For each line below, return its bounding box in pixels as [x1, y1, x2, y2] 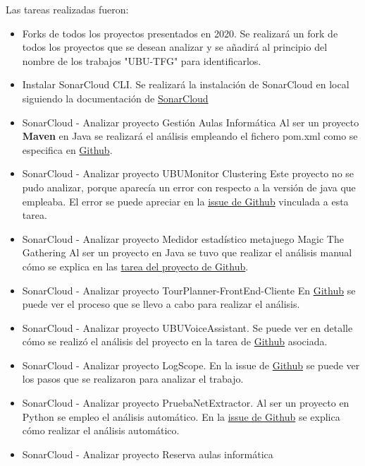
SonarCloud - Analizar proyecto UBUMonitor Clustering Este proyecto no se [22, 166, 354, 181]
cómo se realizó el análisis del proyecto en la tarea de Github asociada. [22, 334, 328, 349]
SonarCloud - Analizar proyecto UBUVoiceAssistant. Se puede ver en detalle [22, 320, 353, 335]
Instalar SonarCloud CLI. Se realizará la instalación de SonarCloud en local [22, 77, 349, 92]
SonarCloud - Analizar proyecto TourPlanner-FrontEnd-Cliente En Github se [22, 282, 356, 297]
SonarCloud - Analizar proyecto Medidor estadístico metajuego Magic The [22, 231, 344, 246]
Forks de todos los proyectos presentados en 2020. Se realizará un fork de [22, 25, 338, 40]
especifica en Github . [22, 142, 113, 157]
